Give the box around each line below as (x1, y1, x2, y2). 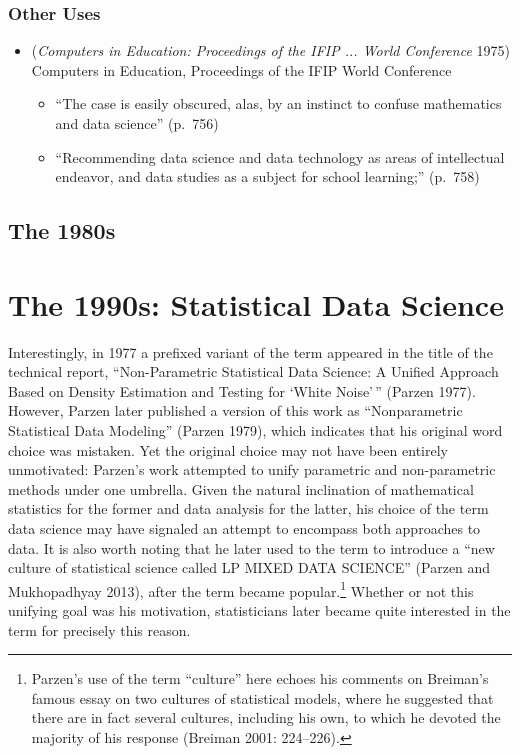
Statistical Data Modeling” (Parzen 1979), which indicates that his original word (8, 420, 503, 441)
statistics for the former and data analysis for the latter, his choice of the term (8, 498, 489, 519)
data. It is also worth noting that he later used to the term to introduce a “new (8, 537, 495, 558)
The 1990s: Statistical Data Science (8, 283, 504, 324)
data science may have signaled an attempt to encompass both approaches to (8, 518, 481, 539)
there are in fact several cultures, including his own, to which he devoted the (31, 707, 501, 728)
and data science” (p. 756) (55, 113, 219, 133)
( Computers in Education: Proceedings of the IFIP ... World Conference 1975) (31, 40, 510, 61)
